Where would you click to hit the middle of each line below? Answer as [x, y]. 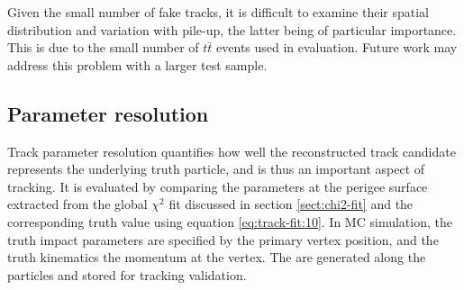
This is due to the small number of [103, 47]
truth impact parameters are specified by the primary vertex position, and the [223, 239]
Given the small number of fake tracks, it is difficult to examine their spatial [218, 12]
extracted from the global [77, 204]
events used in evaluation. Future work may [337, 47]
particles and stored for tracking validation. [127, 274]
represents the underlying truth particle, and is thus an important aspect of [216, 169]
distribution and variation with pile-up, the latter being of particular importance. [232, 29]
